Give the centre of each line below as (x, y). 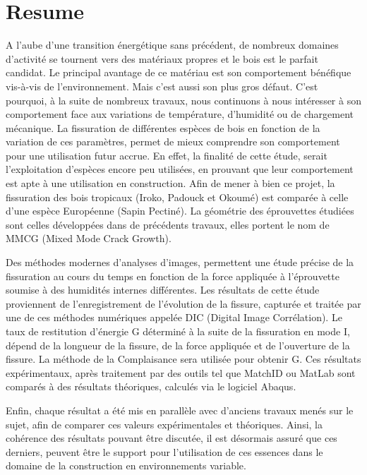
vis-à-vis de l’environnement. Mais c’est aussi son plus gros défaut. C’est (162, 86)
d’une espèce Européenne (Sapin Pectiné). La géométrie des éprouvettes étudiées (180, 211)
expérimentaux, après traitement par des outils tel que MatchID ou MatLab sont (181, 372)
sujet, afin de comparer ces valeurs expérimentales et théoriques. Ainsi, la (164, 424)
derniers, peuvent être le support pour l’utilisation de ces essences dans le (164, 451)
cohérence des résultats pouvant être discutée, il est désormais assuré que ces (172, 438)
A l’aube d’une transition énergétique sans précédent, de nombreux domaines (172, 45)
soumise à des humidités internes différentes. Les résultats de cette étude (163, 290)
